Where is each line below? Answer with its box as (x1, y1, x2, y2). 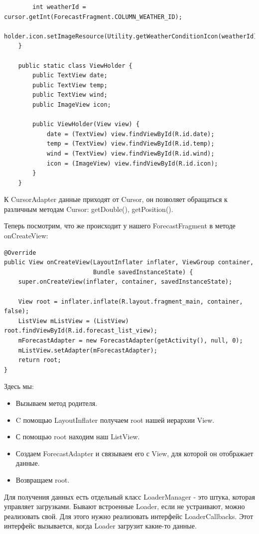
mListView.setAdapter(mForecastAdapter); (18, 347, 157, 354)
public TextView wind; (32, 91, 108, 99)
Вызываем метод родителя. (15, 397, 98, 408)
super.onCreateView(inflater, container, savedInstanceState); (18, 278, 233, 286)
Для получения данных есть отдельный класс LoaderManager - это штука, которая (4, 491, 255, 502)
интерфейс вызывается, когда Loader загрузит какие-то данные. (4, 521, 197, 531)
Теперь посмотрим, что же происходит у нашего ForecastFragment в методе (4, 220, 236, 231)
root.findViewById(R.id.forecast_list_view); (4, 327, 157, 335)
